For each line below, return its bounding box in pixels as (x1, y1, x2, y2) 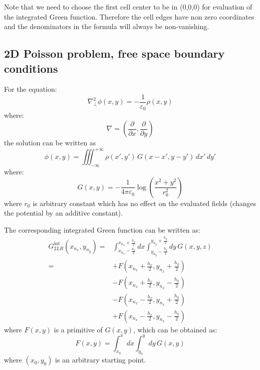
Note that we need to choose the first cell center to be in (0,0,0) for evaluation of (4, 2, 252, 12)
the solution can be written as (4, 137, 96, 148)
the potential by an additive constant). (4, 208, 123, 218)
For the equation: (4, 84, 57, 94)
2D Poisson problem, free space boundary (4, 46, 225, 61)
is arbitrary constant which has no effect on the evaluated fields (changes (33, 198, 256, 208)
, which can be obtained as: (133, 324, 217, 334)
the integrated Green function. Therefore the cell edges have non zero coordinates (4, 11, 254, 22)
